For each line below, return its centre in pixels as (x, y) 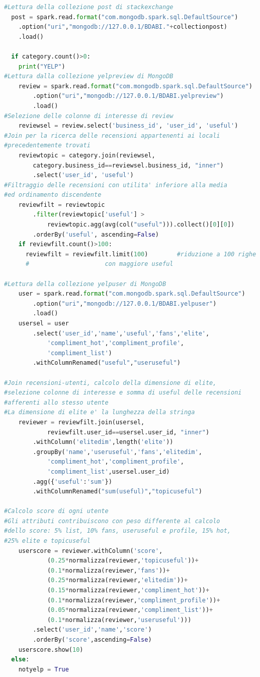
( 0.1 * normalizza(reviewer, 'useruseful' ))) (119, 620)
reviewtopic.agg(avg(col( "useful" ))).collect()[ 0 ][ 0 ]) (141, 225)
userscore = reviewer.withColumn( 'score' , (91, 551)
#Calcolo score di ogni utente (56, 511)
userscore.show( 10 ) (51, 650)
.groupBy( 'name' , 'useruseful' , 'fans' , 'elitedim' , (117, 452)
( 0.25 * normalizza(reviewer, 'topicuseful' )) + (123, 561)
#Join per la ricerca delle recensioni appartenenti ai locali (112, 135)
